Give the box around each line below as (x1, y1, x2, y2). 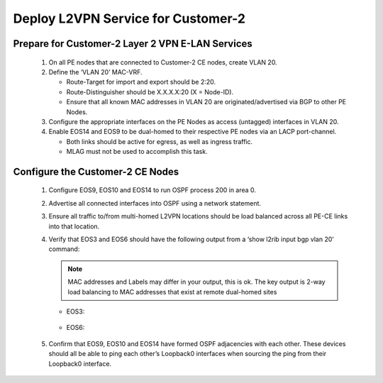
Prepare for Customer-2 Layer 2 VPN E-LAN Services (13, 38, 253, 50)
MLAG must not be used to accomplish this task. (66, 148, 209, 156)
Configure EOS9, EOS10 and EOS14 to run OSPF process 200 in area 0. (48, 186, 257, 194)
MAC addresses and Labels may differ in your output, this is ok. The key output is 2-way (67, 277, 326, 287)
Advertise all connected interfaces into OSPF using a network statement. (48, 199, 262, 207)
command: (48, 245, 80, 253)
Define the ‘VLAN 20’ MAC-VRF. (48, 67, 143, 76)
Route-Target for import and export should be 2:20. (66, 78, 216, 87)
